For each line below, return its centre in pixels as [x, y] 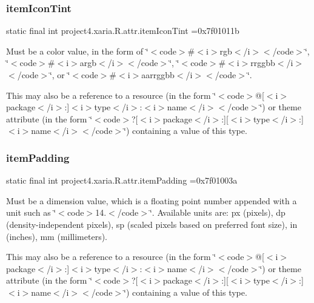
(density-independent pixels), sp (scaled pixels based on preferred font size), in [152, 224]
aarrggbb [158, 75]
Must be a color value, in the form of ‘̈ [77, 51]
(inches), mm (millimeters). [57, 236]
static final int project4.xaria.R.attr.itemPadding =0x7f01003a [122, 180]
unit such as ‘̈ [31, 212]
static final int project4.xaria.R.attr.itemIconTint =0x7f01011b [123, 31]
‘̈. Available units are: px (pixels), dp [217, 212]
